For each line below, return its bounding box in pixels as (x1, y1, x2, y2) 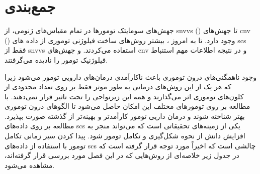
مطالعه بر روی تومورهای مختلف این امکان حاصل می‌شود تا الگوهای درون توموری (5, 101, 250, 111)
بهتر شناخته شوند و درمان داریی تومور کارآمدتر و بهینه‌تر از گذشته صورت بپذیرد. (5, 110, 245, 121)
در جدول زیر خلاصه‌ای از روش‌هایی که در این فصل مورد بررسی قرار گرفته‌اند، (5, 150, 239, 160)
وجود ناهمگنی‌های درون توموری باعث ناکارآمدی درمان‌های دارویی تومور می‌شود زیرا (5, 71, 256, 82)
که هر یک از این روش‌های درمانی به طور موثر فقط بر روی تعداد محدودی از (5, 81, 231, 92)
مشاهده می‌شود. (5, 159, 55, 170)
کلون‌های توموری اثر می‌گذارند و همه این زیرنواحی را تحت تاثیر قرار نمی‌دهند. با (5, 91, 244, 101)
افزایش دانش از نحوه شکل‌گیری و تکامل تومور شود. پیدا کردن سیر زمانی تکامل (5, 130, 245, 141)
